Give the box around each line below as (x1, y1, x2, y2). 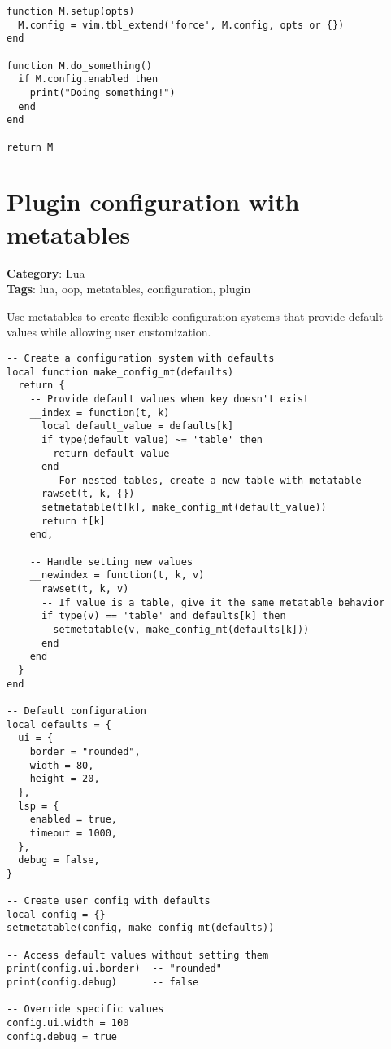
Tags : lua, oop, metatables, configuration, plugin (7, 280, 251, 297)
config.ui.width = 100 (7, 1017, 129, 1029)
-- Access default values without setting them (7, 949, 269, 961)
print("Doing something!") (29, 86, 176, 99)
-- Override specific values (7, 1003, 164, 1016)
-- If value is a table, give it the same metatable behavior (41, 596, 385, 608)
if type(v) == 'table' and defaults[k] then (41, 610, 286, 622)
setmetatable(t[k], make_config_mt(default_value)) (41, 502, 327, 514)
